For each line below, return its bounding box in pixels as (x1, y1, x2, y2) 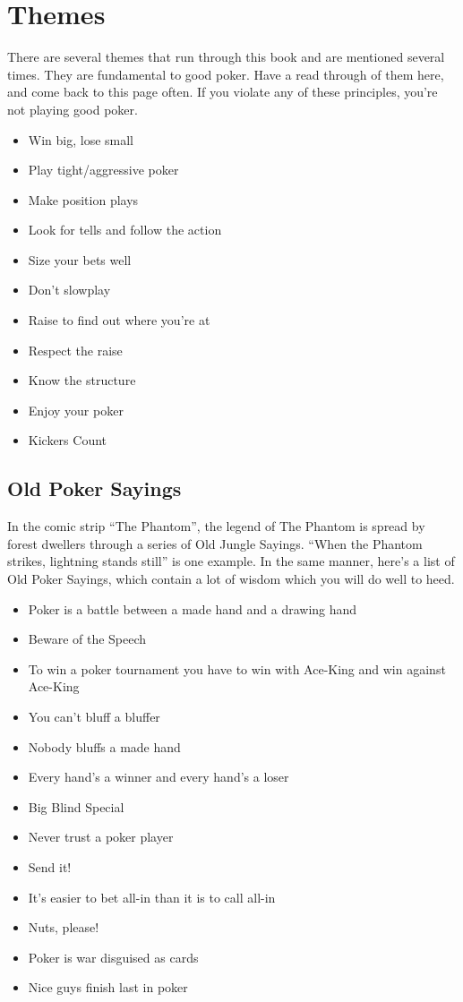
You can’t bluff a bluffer (28, 707, 160, 725)
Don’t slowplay (28, 280, 111, 299)
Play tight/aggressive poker (28, 160, 179, 179)
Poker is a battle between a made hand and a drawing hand (28, 599, 357, 618)
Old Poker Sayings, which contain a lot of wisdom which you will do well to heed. (7, 570, 455, 588)
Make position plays (28, 190, 139, 209)
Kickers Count (28, 431, 107, 450)
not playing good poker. (7, 99, 138, 118)
